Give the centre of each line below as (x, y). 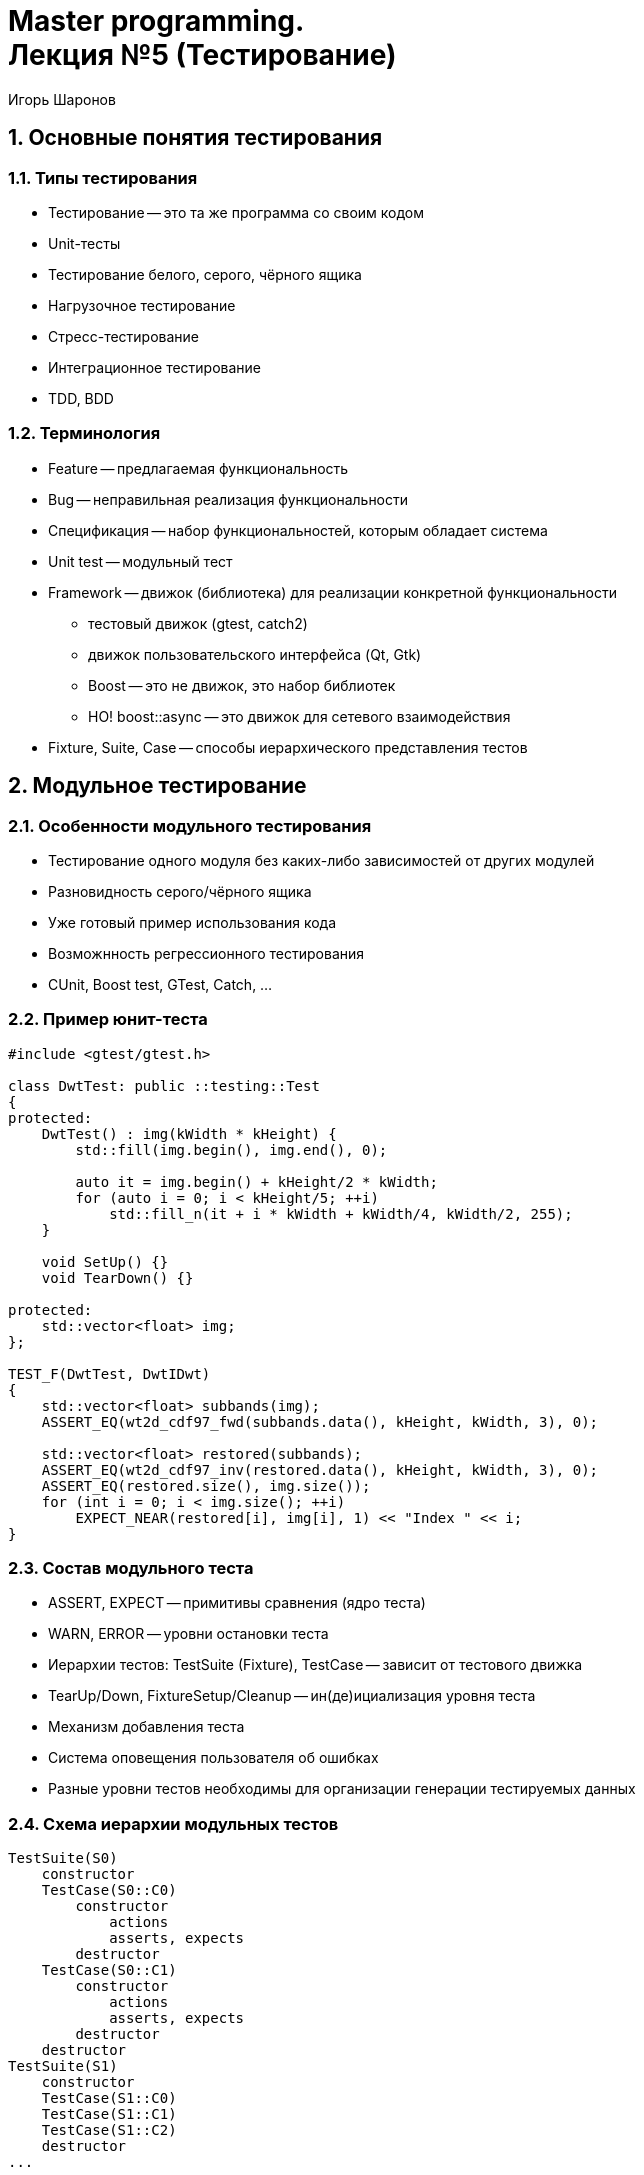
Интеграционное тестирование (155, 367)
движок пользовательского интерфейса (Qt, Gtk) (255, 654)
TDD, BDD (81, 398)
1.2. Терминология (84, 433)
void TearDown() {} (117, 1277)
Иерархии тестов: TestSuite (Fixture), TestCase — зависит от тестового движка (315, 1665)
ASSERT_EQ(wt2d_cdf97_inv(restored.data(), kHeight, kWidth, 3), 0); (320, 1469)
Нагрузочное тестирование (142, 305)
